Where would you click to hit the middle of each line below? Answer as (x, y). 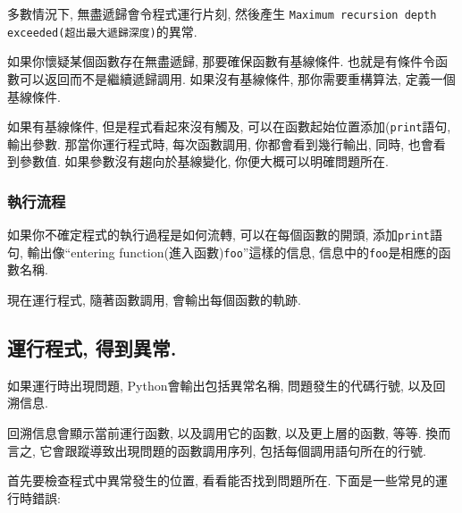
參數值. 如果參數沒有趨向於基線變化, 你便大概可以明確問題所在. (204, 161)
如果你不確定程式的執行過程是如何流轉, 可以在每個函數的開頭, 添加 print (218, 235)
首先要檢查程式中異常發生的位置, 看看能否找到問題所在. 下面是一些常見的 (222, 480)
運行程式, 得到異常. (92, 348)
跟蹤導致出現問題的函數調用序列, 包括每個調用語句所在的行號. (245, 450)
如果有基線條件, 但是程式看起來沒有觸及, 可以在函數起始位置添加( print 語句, (229, 126)
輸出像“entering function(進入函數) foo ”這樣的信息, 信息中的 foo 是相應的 (233, 252)
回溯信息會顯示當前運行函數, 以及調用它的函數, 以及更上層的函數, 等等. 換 (223, 433)
